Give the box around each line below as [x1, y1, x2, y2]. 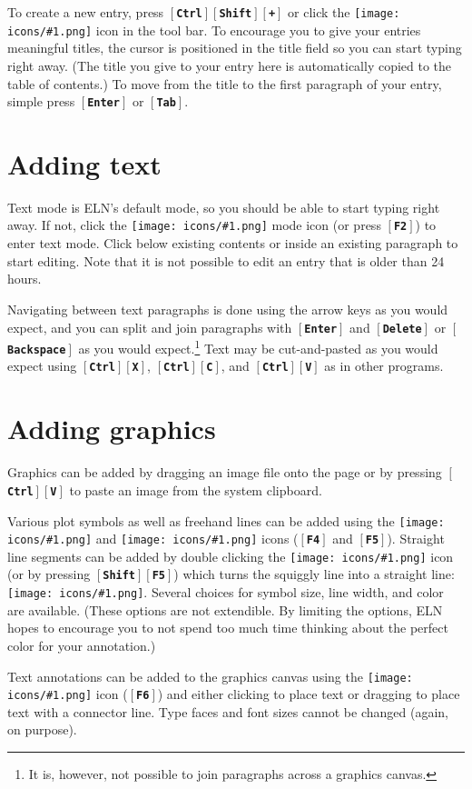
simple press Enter [7, 92, 120, 111]
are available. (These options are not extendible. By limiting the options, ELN [7, 600, 443, 619]
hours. [7, 269, 42, 288]
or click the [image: [288, 3, 400, 21]
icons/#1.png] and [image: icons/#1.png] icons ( [7, 529, 299, 548]
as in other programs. [324, 356, 444, 375]
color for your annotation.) [7, 635, 156, 654]
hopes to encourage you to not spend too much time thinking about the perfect [7, 618, 448, 637]
